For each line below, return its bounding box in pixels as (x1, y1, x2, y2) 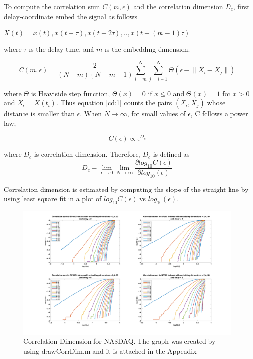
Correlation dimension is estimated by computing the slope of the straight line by (4, 184, 249, 194)
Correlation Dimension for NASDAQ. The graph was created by (23, 336, 216, 346)
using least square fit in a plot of (4, 193, 102, 204)
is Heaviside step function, (31, 88, 110, 98)
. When (80, 108, 102, 119)
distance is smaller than (4, 108, 75, 119)
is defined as (153, 149, 190, 159)
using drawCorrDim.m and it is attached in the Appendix (23, 345, 197, 356)
